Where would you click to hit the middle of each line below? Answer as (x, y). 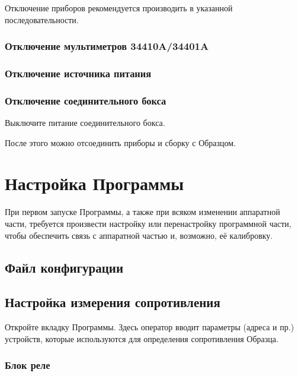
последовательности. (42, 19)
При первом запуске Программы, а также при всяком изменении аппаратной (142, 212)
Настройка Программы (94, 183)
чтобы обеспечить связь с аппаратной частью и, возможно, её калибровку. (139, 235)
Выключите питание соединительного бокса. (85, 123)
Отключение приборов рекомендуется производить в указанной (119, 8)
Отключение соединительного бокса (86, 100)
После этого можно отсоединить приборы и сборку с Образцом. (121, 142)
